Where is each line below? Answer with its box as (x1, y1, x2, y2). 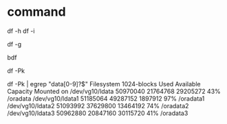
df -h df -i (7, 27, 35, 35)
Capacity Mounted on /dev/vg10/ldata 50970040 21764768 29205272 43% (7, 87, 221, 95)
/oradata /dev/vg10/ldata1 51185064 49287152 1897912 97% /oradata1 (7, 94, 205, 103)
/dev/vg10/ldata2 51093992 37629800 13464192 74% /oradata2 (7, 101, 189, 110)
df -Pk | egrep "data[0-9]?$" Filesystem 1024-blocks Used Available (7, 79, 201, 88)
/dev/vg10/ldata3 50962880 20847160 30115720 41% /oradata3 (7, 109, 188, 117)
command (7, 4, 67, 20)
